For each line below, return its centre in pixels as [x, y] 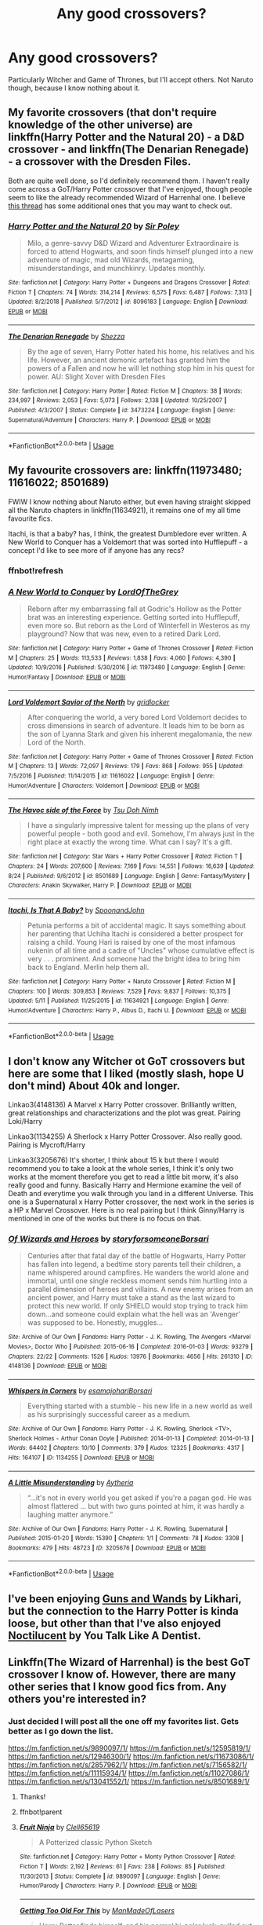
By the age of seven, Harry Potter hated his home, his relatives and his [141, 351]
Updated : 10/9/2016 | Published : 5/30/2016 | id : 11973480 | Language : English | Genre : [127, 668]
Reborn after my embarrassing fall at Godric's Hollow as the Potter [134, 609]
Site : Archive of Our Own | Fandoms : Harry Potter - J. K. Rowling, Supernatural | [118, 1528]
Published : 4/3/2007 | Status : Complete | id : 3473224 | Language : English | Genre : [122, 410]
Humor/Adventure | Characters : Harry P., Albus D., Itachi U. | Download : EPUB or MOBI [127, 1010]
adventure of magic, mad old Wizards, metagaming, [111, 260]
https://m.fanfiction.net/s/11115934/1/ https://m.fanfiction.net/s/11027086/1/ [129, 1773]
